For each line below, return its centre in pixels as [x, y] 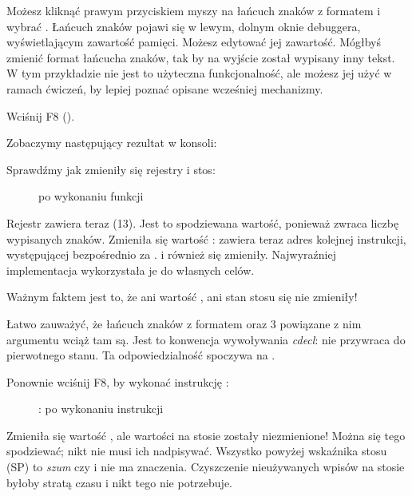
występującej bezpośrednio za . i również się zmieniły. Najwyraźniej [171, 254]
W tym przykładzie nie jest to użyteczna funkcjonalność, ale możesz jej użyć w [199, 73]
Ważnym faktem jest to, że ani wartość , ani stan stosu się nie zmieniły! [182, 297]
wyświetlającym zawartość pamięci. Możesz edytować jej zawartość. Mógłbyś [194, 42]
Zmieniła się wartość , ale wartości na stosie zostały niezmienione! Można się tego [206, 435]
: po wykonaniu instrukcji [101, 409]
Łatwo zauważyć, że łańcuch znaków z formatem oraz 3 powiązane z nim [184, 323]
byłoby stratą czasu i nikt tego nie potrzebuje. [119, 482]
